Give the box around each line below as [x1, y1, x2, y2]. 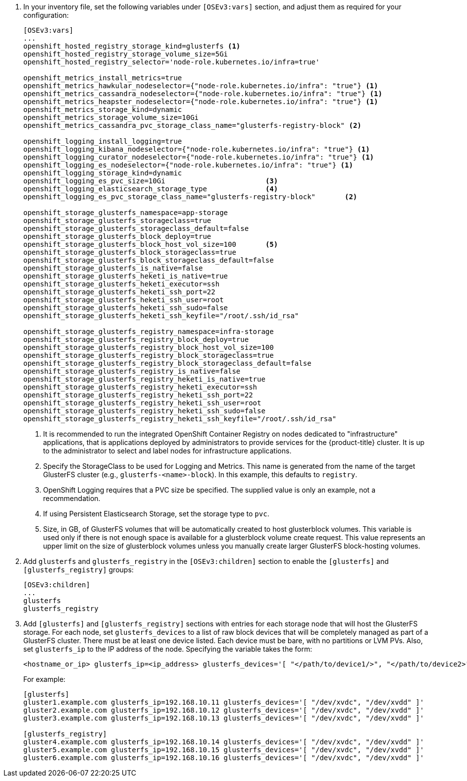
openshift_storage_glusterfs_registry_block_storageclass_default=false [23, 359, 311, 367]
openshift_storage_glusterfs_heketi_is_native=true [23, 272, 228, 280]
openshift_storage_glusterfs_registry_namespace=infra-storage [23, 328, 274, 335]
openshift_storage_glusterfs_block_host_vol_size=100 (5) [23, 240, 278, 248]
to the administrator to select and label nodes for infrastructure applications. [43, 446, 292, 455]
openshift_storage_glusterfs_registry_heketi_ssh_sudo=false [23, 407, 265, 415]
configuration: [23, 11, 69, 19]
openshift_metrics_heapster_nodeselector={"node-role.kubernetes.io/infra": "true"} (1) [23, 98, 378, 106]
